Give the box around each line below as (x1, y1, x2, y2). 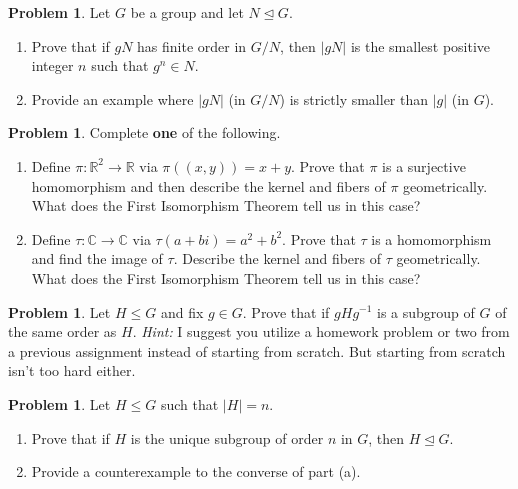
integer (31, 55, 74, 76)
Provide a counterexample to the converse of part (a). (31, 461, 361, 482)
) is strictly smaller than (279, 88, 429, 109)
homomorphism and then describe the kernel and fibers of (31, 175, 386, 196)
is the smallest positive (350, 35, 491, 56)
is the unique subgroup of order (130, 427, 324, 448)
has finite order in (137, 35, 247, 56)
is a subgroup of (377, 301, 475, 322)
